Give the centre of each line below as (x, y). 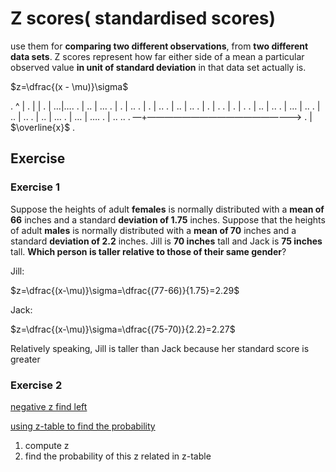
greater (25, 359)
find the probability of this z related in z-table (118, 456)
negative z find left (49, 406)
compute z (47, 445)
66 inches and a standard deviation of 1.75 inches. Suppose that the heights (168, 219)
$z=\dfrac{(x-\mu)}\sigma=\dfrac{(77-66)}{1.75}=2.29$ (125, 290)
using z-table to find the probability (83, 426)
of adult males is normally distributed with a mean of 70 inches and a (153, 230)
